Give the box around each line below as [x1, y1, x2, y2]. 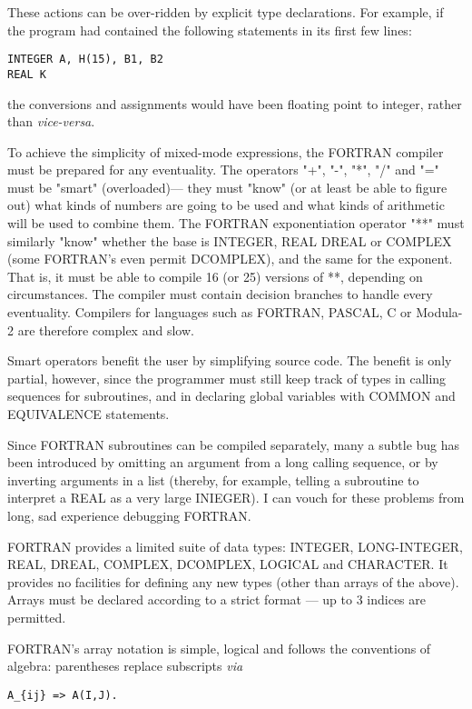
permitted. [7, 607, 66, 626]
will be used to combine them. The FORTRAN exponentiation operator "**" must [7, 214, 465, 233]
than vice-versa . [7, 112, 95, 131]
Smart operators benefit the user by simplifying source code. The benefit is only [7, 351, 452, 370]
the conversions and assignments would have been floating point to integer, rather [7, 94, 462, 113]
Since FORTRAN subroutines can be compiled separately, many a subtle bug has [7, 434, 460, 454]
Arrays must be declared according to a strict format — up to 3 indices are [7, 590, 426, 609]
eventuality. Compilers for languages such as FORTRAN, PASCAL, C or [7, 303, 412, 322]
